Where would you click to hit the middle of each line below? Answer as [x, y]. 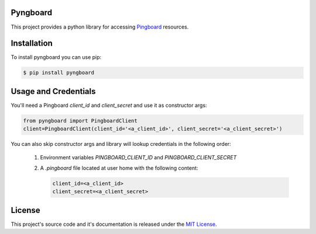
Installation [32, 43]
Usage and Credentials [53, 91]
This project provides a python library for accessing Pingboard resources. [100, 27]
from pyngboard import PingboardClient [80, 121]
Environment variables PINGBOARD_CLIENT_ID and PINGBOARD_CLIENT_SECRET [138, 157]
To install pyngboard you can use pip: [56, 57]
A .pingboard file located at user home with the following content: [119, 168]
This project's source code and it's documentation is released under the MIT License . [114, 224]
